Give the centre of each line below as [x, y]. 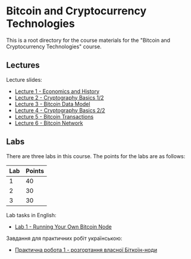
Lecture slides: [24, 79]
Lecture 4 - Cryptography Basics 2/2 [60, 110]
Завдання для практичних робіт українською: [64, 238]
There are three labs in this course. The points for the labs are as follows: [96, 156]
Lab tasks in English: [31, 215]
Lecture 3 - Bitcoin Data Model [52, 104]
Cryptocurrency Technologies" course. [54, 47]
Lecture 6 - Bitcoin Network [49, 123]
